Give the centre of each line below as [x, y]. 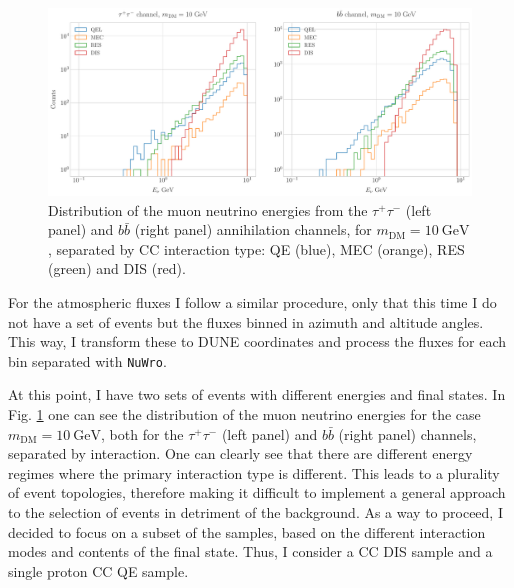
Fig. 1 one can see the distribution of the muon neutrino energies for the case [244, 413]
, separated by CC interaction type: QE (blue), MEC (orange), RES [256, 248]
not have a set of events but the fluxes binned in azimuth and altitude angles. [246, 321]
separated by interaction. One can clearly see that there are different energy [240, 453]
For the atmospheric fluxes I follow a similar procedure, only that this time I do [252, 301]
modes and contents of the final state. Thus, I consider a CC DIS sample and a [250, 551]
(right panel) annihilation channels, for [253, 229]
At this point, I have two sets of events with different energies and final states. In [257, 394]
